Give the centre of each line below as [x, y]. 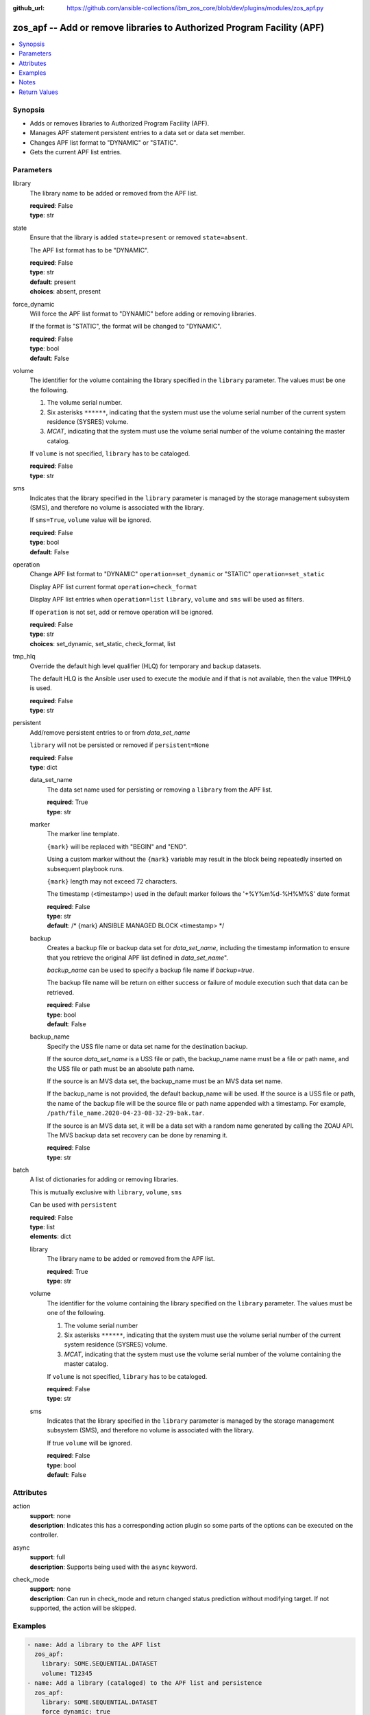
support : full [48, 1557]
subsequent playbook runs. [86, 868]
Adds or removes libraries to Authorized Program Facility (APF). [120, 123]
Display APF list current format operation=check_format [114, 587]
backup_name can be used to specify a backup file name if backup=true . [151, 970]
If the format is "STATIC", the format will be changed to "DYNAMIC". [126, 327]
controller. [44, 1535]
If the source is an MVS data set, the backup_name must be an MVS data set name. [165, 1081]
